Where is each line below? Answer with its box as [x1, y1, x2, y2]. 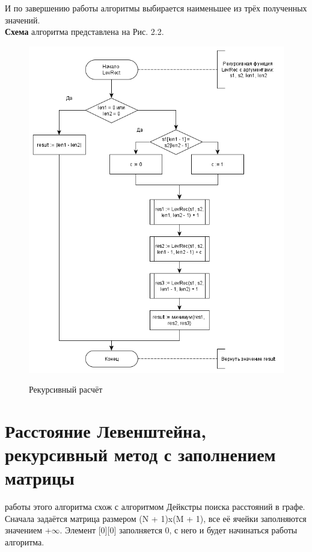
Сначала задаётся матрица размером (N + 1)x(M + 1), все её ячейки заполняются [5, 512, 307, 524]
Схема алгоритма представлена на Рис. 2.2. [5, 25, 164, 38]
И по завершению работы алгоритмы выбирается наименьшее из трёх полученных [5, 2, 307, 14]
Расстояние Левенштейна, [5, 418, 207, 443]
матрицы [5, 465, 75, 490]
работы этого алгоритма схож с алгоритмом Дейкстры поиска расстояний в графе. [5, 500, 305, 513]
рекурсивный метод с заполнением [5, 442, 276, 467]
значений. [5, 13, 40, 26]
